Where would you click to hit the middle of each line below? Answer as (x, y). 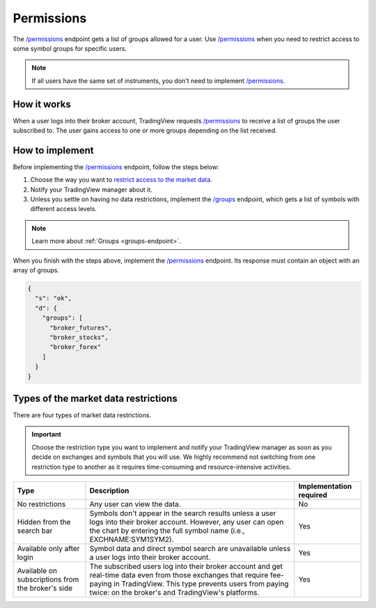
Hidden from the (44, 522)
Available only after (48, 548)
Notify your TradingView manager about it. (91, 189)
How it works (42, 104)
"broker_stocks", (79, 337)
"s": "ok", (54, 298)
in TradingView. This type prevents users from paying (201, 584)
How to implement (53, 150)
